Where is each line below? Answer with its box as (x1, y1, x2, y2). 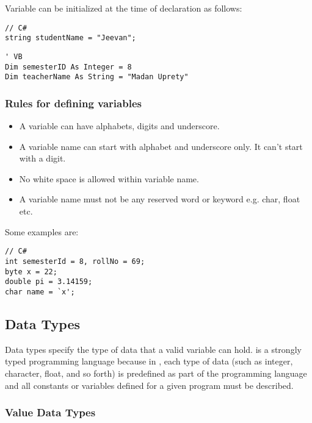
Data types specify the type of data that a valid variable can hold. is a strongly (5, 343, 302, 355)
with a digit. (19, 152, 66, 165)
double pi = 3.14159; (5, 277, 93, 286)
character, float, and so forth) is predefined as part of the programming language (5, 366, 307, 379)
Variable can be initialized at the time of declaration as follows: (5, 2, 242, 14)
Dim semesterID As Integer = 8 (5, 62, 132, 71)
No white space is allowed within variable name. (19, 172, 199, 185)
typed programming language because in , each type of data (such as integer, (5, 355, 293, 368)
